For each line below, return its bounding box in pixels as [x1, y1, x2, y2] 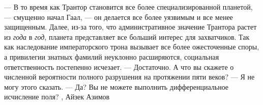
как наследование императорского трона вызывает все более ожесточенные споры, [4, 41, 259, 52]
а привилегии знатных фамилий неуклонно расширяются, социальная [4, 51, 219, 62]
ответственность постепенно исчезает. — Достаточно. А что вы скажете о [4, 61, 234, 72]
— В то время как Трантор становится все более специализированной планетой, [4, 2, 253, 12]
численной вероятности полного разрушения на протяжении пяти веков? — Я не [4, 71, 255, 82]
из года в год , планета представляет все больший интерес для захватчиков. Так [4, 31, 250, 42]
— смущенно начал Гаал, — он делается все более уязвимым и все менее [4, 11, 233, 22]
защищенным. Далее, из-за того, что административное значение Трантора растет [4, 21, 257, 32]
